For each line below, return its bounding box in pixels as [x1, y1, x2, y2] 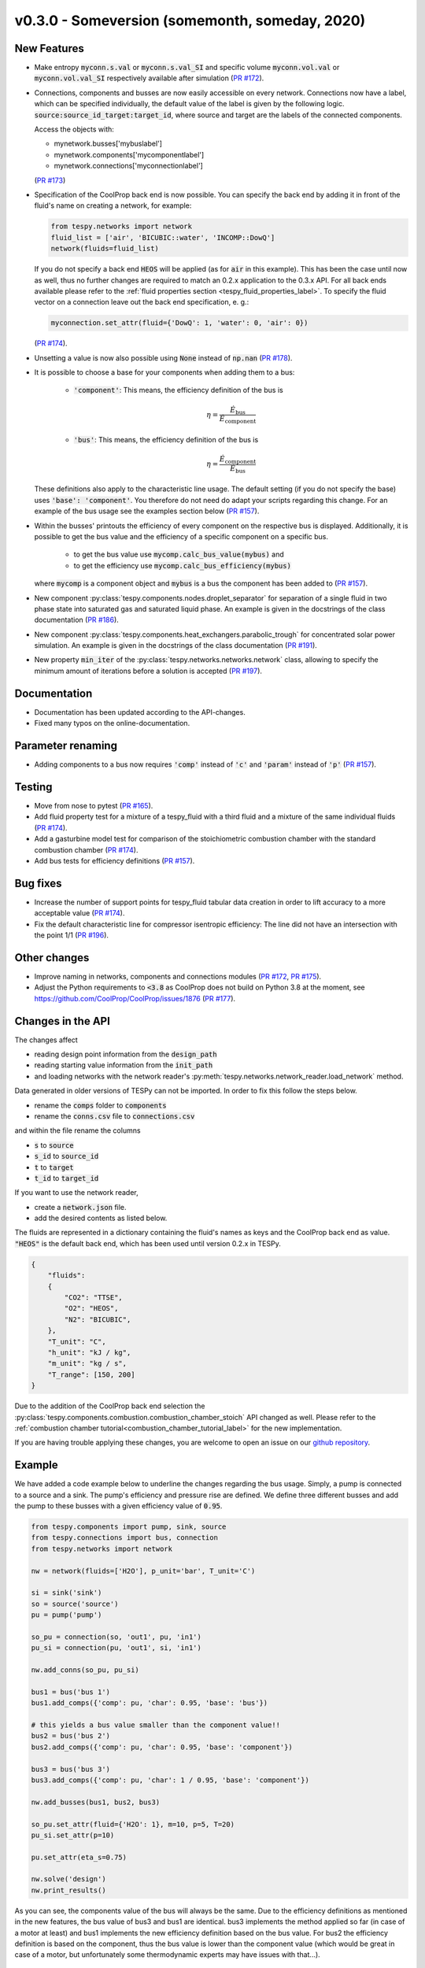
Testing [14, 780, 53, 793]
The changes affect [14, 1035, 78, 1045]
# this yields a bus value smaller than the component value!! [31, 1720, 281, 1729]
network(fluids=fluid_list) [50, 244, 159, 253]
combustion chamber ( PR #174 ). [34, 845, 139, 854]
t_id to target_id [34, 1173, 99, 1182]
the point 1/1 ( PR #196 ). [34, 930, 109, 940]
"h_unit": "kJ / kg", [47, 1348, 131, 1357]
